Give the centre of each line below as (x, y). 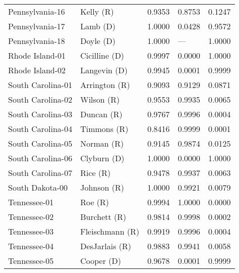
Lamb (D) (98, 26)
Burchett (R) (103, 217)
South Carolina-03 (40, 114)
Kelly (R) (97, 11)
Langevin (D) (104, 70)
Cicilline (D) (102, 55)
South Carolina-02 (40, 99)
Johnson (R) (102, 187)
